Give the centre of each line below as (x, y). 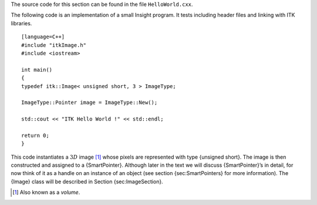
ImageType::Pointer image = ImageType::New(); (90, 103)
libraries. (21, 23)
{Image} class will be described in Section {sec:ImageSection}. (87, 182)
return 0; (35, 135)
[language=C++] (43, 37)
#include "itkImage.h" (54, 45)
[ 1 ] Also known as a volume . (46, 192)
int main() (37, 70)
